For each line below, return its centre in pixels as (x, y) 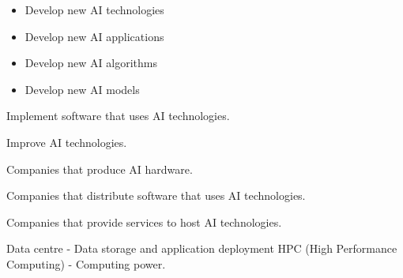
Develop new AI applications (94, 36)
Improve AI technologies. (67, 142)
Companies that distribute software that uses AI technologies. (156, 195)
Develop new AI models (82, 89)
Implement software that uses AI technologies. (118, 116)
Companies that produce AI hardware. (100, 169)
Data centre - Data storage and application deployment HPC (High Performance (202, 248)
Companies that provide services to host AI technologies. (144, 222)
